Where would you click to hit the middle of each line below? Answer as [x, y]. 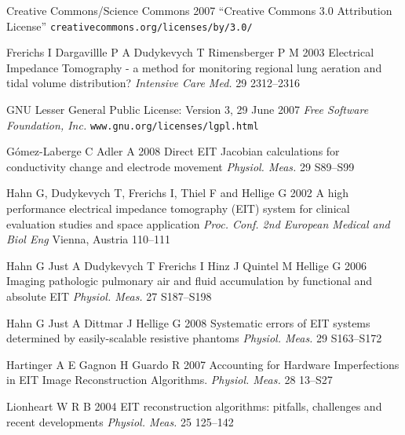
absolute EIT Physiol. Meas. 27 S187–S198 [109, 296]
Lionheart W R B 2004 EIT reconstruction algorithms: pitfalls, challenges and [194, 406]
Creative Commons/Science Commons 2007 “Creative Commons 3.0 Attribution [199, 10]
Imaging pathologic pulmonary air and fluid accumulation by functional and [190, 281]
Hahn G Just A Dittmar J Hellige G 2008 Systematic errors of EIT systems [188, 322]
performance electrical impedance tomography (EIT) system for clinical [178, 208]
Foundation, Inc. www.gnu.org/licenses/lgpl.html [133, 124]
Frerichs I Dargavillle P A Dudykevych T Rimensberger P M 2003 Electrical [190, 52]
